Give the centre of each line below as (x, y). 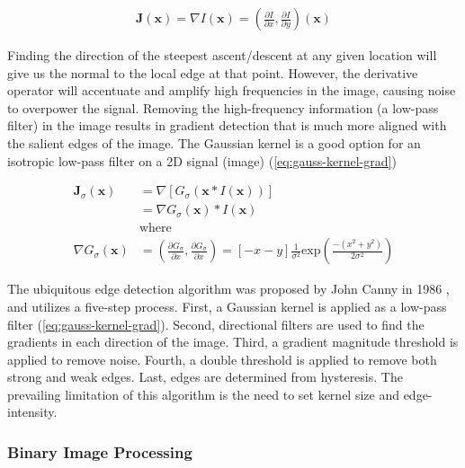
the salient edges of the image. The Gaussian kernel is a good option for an (214, 143)
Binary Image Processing (100, 451)
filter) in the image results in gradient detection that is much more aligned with (227, 125)
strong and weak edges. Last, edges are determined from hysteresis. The (205, 377)
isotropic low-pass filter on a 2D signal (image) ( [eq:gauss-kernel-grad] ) (202, 160)
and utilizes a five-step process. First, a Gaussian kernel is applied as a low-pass (227, 306)
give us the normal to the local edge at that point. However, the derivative (213, 72)
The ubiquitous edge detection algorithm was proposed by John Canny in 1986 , (228, 289)
